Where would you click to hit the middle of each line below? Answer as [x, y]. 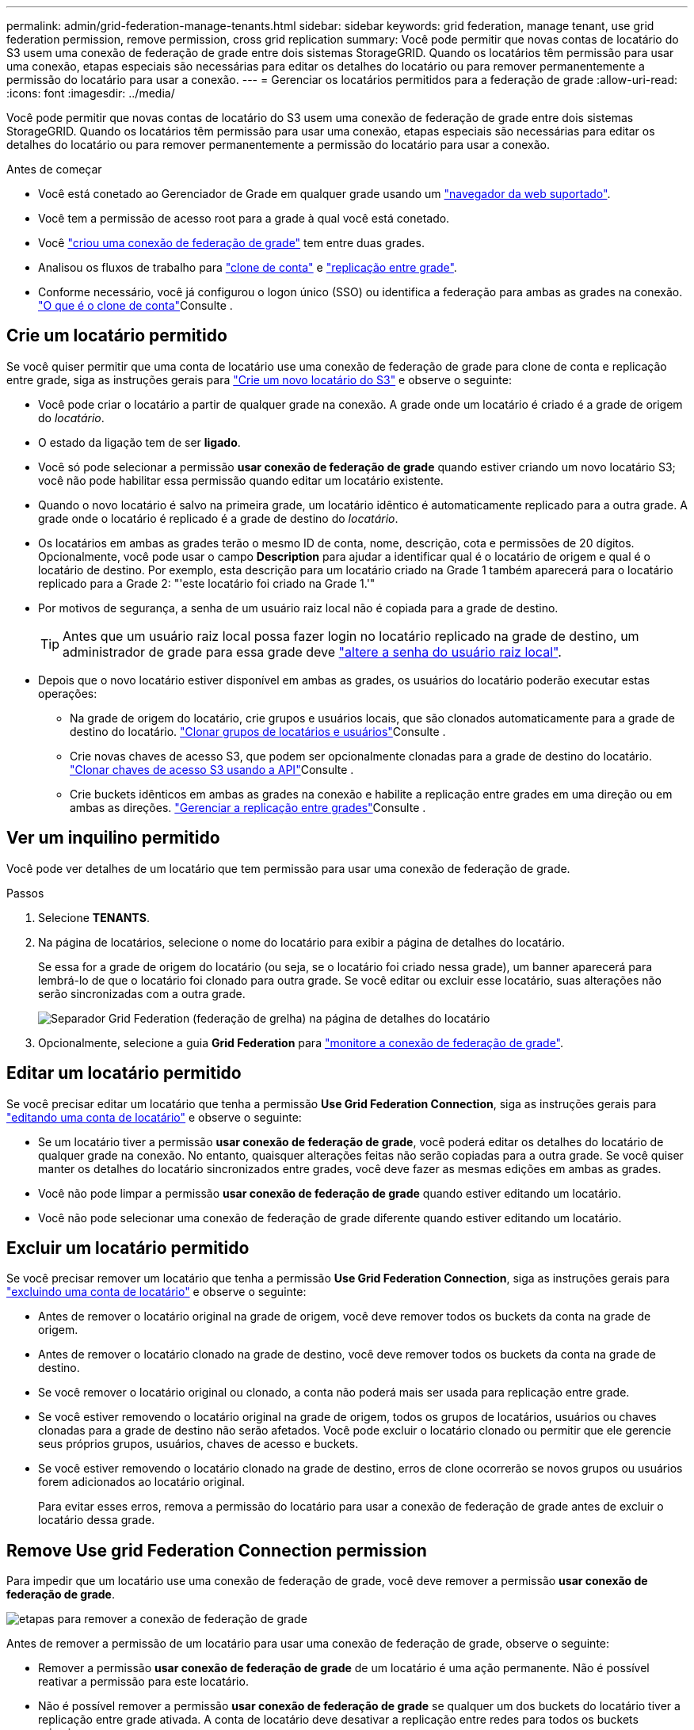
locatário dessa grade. [97, 1520]
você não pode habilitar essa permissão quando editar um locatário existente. [241, 480]
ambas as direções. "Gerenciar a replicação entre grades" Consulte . [248, 807]
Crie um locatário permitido [117, 336]
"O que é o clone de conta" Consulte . [135, 305]
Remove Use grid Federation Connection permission [217, 1550]
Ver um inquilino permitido [113, 838]
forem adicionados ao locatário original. [141, 1482]
